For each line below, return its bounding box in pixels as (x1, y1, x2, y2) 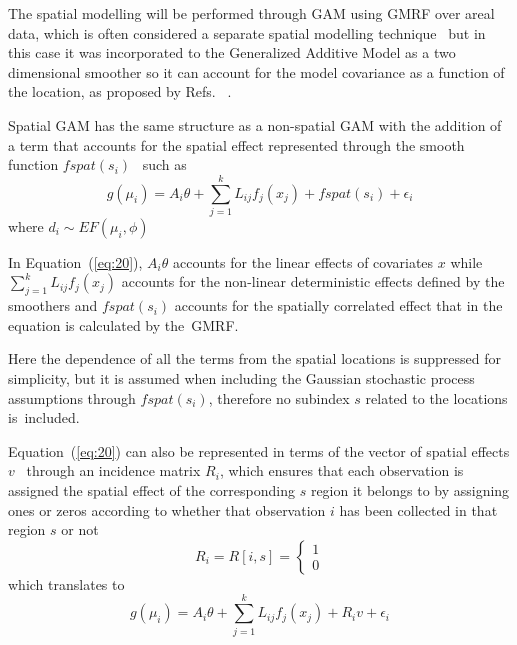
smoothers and (8, 295, 98, 316)
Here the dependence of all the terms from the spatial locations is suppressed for (8, 348, 502, 369)
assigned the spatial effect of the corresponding (8, 480, 295, 501)
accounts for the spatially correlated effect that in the (174, 295, 503, 316)
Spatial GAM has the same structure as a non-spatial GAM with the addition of (8, 114, 502, 135)
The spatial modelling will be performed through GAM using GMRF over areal (8, 3, 495, 23)
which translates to (8, 573, 125, 594)
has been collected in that (339, 499, 498, 520)
